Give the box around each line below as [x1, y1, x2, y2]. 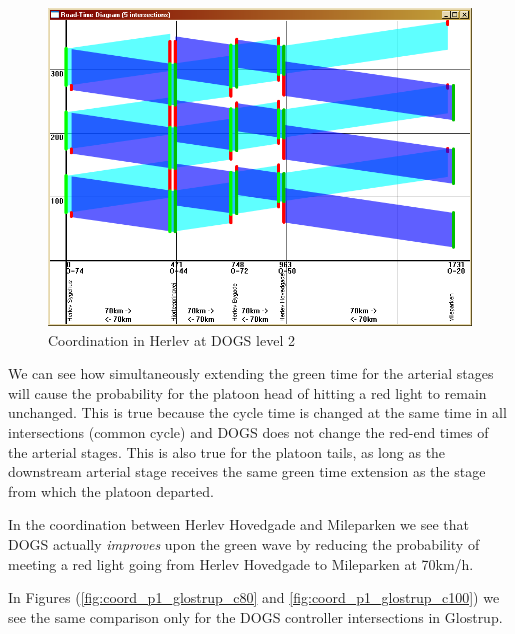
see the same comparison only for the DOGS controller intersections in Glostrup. [8, 606, 503, 627]
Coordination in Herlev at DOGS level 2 [48, 329, 295, 350]
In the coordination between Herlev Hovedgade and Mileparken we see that [8, 514, 470, 535]
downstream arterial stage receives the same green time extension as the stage [8, 461, 486, 482]
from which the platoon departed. [8, 480, 214, 501]
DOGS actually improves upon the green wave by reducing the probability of [8, 533, 480, 554]
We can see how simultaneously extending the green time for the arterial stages [8, 363, 494, 384]
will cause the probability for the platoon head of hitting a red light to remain [8, 382, 487, 403]
